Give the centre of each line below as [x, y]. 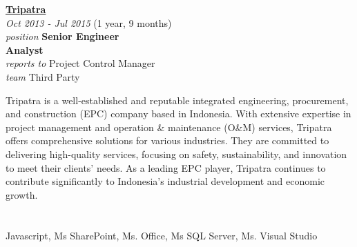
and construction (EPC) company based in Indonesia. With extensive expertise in [178, 113]
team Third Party [43, 76]
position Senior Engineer [62, 36]
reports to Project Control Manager [80, 63]
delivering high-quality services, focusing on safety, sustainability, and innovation [176, 154]
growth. [22, 194]
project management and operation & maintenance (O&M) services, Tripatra [169, 127]
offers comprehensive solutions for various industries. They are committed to [167, 140]
